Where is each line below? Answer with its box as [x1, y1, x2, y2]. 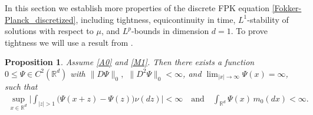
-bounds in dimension [131, 25, 209, 37]
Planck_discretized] [5, 13, 76, 25]
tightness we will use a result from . [5, 36, 133, 48]
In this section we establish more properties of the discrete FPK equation [5, 2, 269, 13]
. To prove [230, 25, 268, 37]
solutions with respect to [5, 25, 94, 37]
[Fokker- [272, 2, 302, 13]
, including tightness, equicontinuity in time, [75, 13, 236, 25]
